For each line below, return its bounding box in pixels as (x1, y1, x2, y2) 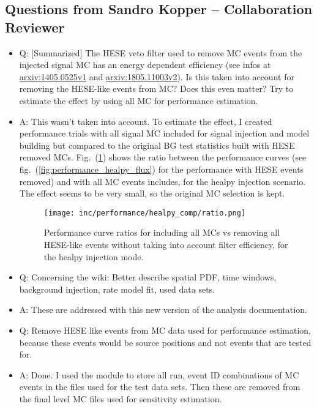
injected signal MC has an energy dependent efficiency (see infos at (19, 58, 271, 71)
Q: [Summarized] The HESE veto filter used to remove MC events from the (19, 46, 302, 59)
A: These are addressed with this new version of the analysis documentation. (19, 303, 307, 316)
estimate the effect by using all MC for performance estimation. (19, 94, 258, 107)
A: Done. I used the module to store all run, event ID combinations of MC (19, 368, 299, 381)
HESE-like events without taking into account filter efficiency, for (43, 238, 288, 250)
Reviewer (5, 17, 65, 36)
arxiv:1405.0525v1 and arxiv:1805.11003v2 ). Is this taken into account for (19, 70, 294, 83)
